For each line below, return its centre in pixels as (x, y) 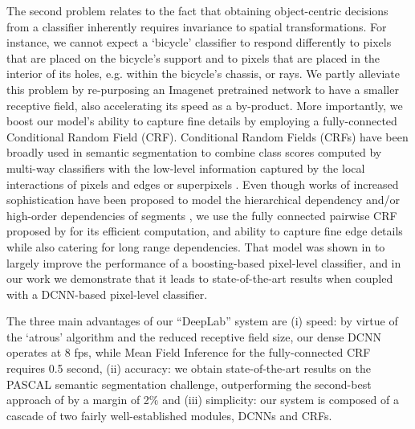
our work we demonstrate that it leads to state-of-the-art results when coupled (200, 278)
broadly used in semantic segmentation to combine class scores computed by (194, 152)
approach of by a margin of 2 (78, 400)
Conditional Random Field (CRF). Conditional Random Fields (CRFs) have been (207, 136)
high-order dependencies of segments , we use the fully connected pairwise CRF (202, 215)
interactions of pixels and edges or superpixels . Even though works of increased (203, 184)
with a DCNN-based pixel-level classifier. (107, 294)
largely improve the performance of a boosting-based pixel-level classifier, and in (204, 262)
